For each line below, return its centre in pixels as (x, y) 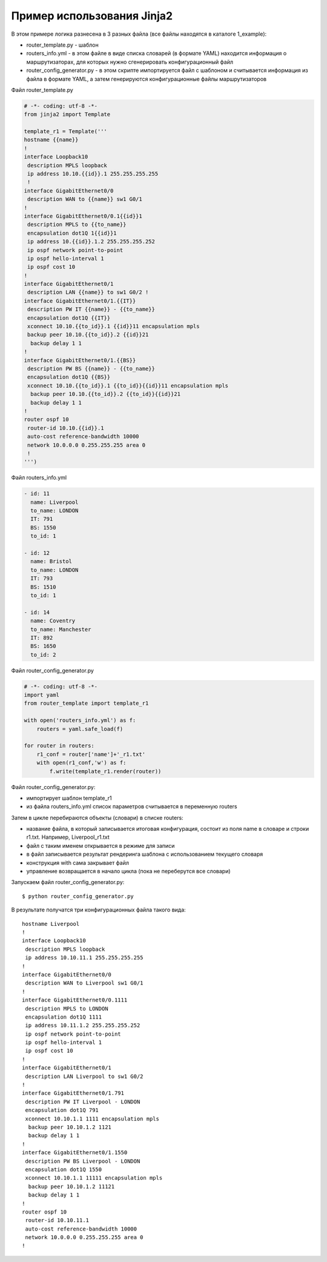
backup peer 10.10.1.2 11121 (71, 1186)
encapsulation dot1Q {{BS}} (69, 377)
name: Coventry (53, 621)
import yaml (42, 695)
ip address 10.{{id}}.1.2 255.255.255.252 (91, 242)
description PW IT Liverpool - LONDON (83, 1102)
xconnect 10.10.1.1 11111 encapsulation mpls (94, 1178)
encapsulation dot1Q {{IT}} (69, 318)
